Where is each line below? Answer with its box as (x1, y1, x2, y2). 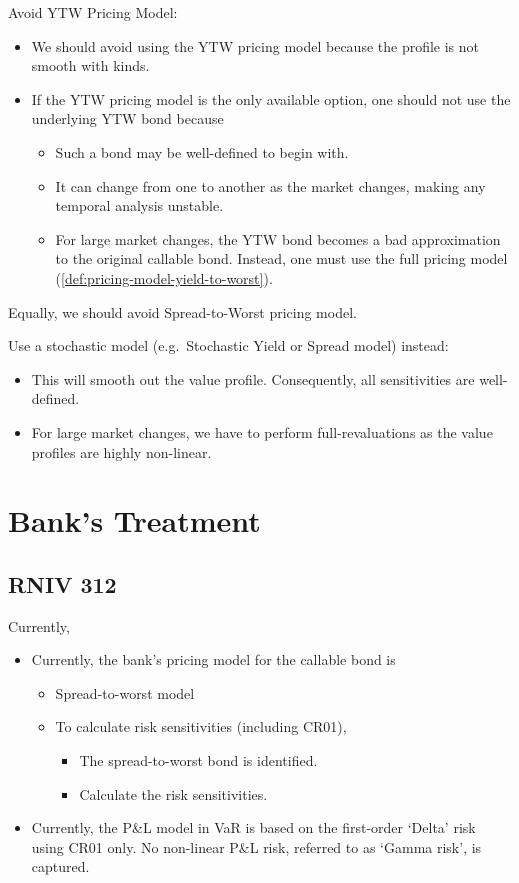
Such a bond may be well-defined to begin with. (55, 141, 349, 162)
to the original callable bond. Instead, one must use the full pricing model (55, 248, 508, 269)
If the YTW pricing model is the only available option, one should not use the (31, 88, 511, 109)
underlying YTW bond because (31, 108, 224, 129)
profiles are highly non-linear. (31, 441, 212, 462)
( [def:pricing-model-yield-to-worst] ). (55, 267, 273, 288)
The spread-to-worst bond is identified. (79, 750, 318, 771)
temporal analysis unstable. (55, 195, 224, 216)
